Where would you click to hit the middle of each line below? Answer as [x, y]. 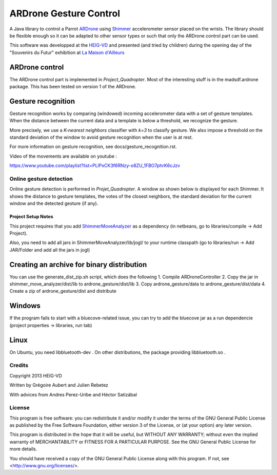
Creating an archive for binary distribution [78, 264]
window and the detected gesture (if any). [54, 203]
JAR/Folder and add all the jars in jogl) [50, 250]
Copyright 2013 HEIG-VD [36, 375]
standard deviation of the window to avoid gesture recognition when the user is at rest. [101, 137]
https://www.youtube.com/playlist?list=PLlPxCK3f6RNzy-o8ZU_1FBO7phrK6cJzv [95, 166]
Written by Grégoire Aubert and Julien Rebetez [59, 385]
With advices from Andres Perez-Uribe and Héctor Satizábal [73, 394]
